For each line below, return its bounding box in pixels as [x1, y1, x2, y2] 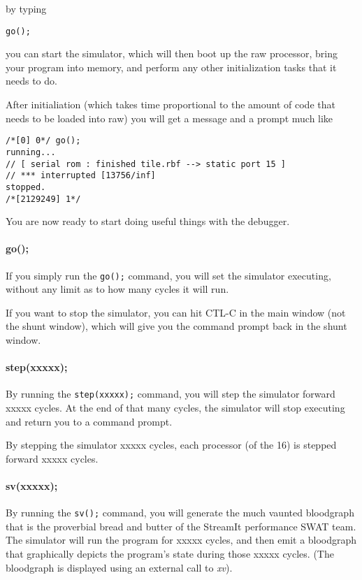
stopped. [6, 182, 46, 192]
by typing [6, 1, 47, 15]
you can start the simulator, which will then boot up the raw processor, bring [6, 46, 338, 61]
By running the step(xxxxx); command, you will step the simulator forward [6, 386, 335, 401]
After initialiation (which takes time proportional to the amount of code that [6, 97, 335, 112]
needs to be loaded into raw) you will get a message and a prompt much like [6, 110, 333, 125]
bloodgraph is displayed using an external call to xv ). [6, 560, 233, 574]
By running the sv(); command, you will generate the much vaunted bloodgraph [6, 505, 354, 520]
